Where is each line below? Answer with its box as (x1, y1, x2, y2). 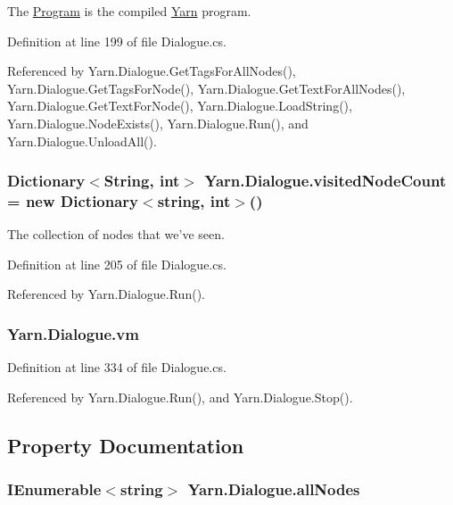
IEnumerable (7, 478, 102, 501)
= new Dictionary (7, 190, 139, 211)
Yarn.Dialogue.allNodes (187, 478, 360, 501)
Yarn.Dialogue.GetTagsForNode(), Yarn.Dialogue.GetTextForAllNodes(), (7, 79, 406, 97)
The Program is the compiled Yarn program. (7, 2, 251, 20)
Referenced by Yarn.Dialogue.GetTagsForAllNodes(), (7, 62, 296, 80)
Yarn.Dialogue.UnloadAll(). (7, 131, 157, 150)
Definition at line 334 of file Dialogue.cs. (7, 358, 226, 377)
